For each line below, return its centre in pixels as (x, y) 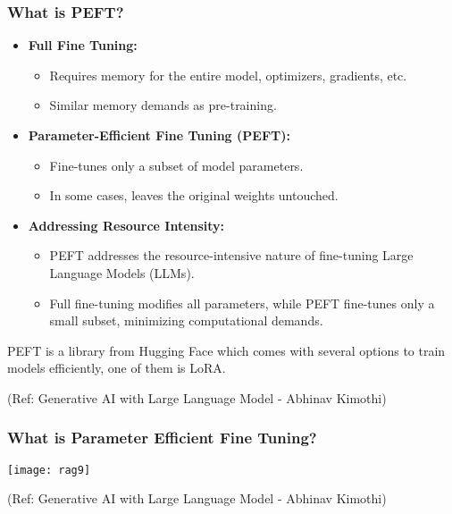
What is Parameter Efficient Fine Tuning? (162, 438)
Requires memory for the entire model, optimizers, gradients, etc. (228, 75)
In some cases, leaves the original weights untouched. (194, 195)
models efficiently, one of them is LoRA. (117, 368)
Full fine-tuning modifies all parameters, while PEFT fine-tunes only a (242, 303)
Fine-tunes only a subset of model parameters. (176, 165)
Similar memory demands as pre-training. (163, 105)
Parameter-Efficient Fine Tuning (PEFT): (159, 135)
